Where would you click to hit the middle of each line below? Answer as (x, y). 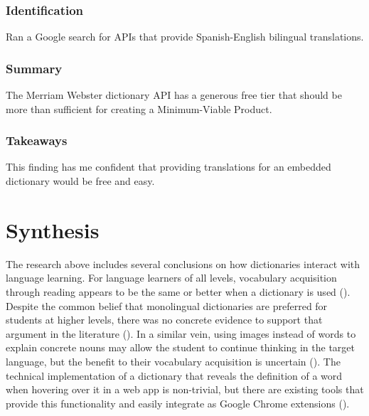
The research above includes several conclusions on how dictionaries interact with (183, 263)
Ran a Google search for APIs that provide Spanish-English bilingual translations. (185, 37)
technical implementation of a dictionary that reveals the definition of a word (174, 375)
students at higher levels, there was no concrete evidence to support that (164, 320)
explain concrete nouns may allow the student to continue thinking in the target (181, 347)
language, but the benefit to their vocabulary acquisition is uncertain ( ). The (173, 361)
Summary (34, 68)
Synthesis (53, 229)
